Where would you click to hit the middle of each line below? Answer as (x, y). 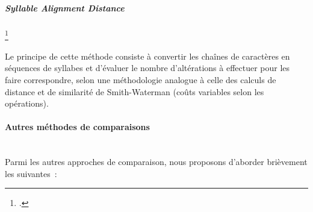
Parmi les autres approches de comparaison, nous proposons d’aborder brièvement (156, 162)
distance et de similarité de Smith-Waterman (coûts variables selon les (135, 91)
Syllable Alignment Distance (65, 8)
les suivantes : (31, 173)
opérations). (27, 103)
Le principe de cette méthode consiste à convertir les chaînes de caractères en (147, 56)
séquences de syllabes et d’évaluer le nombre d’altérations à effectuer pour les (147, 68)
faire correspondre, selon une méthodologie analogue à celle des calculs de (141, 79)
